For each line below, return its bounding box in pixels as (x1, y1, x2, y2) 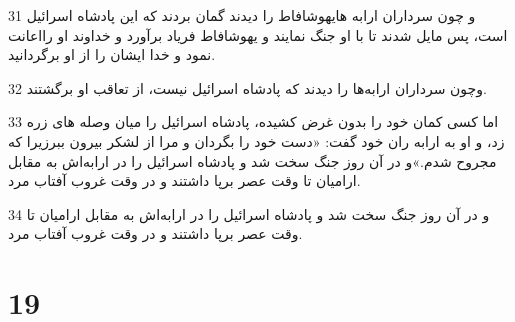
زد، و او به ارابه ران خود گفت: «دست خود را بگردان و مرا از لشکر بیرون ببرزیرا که (8, 130, 505, 151)
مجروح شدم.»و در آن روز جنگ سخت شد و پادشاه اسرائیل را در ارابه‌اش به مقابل (8, 150, 497, 171)
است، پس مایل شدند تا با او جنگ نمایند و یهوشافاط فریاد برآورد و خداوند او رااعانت (8, 24, 508, 45)
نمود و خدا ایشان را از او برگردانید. (8, 44, 216, 65)
